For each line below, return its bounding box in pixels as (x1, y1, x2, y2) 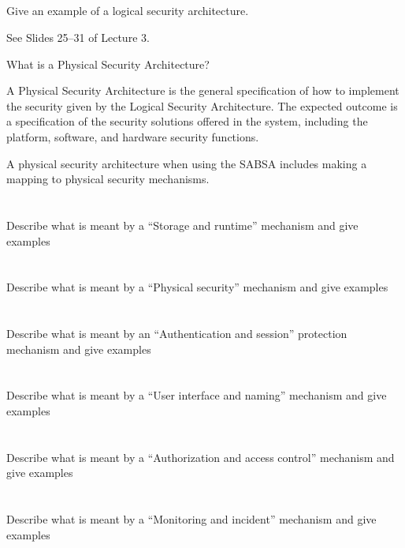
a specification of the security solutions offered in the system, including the (6, 113, 368, 129)
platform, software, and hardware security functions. (6, 128, 259, 145)
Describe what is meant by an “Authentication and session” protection (6, 325, 347, 342)
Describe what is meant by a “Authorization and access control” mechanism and (6, 449, 395, 465)
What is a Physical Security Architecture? (6, 55, 210, 72)
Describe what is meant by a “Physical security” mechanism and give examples (6, 279, 388, 295)
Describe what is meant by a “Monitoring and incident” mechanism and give (6, 511, 377, 527)
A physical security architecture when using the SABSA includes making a (6, 155, 367, 171)
